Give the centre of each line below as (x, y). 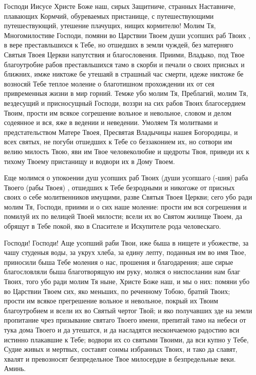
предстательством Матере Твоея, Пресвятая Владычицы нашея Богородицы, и (121, 132)
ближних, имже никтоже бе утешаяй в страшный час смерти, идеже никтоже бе (124, 74)
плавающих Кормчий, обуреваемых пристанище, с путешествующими (109, 16)
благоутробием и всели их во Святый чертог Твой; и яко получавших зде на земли (128, 310)
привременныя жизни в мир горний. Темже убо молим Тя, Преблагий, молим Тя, (126, 93)
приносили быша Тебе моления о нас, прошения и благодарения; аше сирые (119, 262)
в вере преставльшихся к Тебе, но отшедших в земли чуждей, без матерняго (119, 45)
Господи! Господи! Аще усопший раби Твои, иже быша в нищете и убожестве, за (126, 242)
